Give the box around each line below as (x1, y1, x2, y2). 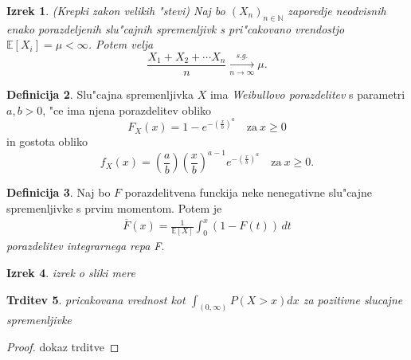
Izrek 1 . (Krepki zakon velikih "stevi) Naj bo (6, 2, 225, 18)
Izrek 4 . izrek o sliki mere (6, 264, 135, 281)
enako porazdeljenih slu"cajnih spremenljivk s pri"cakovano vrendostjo (6, 20, 345, 37)
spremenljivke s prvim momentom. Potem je (6, 199, 222, 216)
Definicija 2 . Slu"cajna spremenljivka (6, 86, 194, 103)
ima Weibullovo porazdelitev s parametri (209, 86, 405, 103)
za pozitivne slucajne (303, 291, 403, 307)
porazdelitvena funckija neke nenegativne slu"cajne (124, 184, 373, 201)
